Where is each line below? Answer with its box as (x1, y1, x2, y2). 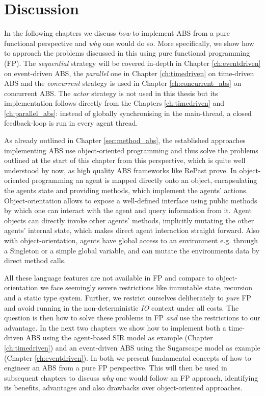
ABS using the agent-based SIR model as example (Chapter (25, 332, 213, 343)
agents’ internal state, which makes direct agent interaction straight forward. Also (4, 225, 260, 236)
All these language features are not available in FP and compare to (4, 272, 214, 283)
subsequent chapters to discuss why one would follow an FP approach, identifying (4, 372, 258, 383)
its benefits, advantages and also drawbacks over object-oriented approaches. (4, 382, 243, 393)
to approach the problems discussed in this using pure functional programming (4, 48, 250, 58)
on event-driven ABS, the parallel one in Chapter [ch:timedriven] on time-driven (4, 67, 254, 78)
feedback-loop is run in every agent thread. (4, 118, 138, 128)
